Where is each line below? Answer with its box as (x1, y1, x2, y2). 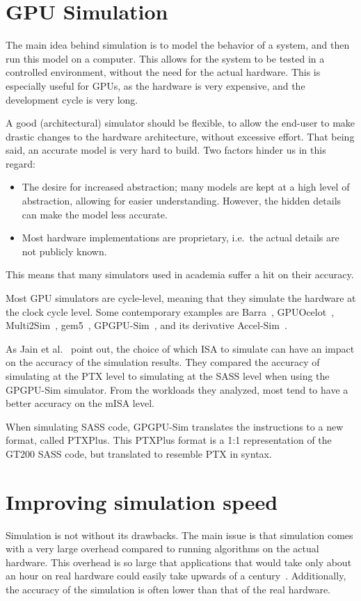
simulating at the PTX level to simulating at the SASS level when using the (6, 369, 330, 383)
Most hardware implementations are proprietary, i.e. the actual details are (22, 230, 339, 245)
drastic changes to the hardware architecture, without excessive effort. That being (6, 129, 355, 143)
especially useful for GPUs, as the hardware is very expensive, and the (6, 78, 305, 93)
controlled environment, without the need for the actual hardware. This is (6, 65, 321, 79)
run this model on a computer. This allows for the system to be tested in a (6, 51, 325, 65)
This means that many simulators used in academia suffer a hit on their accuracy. (6, 267, 354, 282)
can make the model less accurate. (22, 207, 168, 221)
